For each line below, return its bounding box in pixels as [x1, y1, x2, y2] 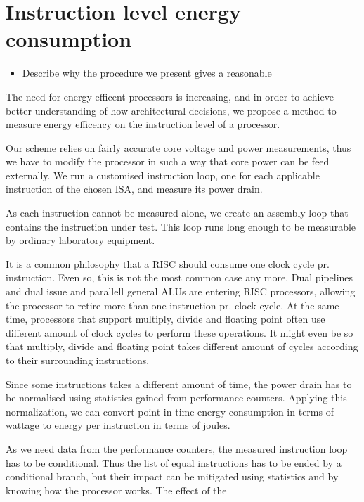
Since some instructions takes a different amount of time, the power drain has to [6, 376, 352, 391]
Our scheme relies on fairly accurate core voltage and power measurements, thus [6, 140, 351, 155]
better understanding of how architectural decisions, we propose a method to [6, 103, 337, 117]
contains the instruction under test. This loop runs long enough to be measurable [6, 219, 356, 233]
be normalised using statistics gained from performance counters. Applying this [6, 390, 347, 405]
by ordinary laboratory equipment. [6, 233, 155, 247]
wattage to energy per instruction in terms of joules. [6, 418, 230, 432]
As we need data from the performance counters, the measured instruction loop [6, 441, 348, 456]
